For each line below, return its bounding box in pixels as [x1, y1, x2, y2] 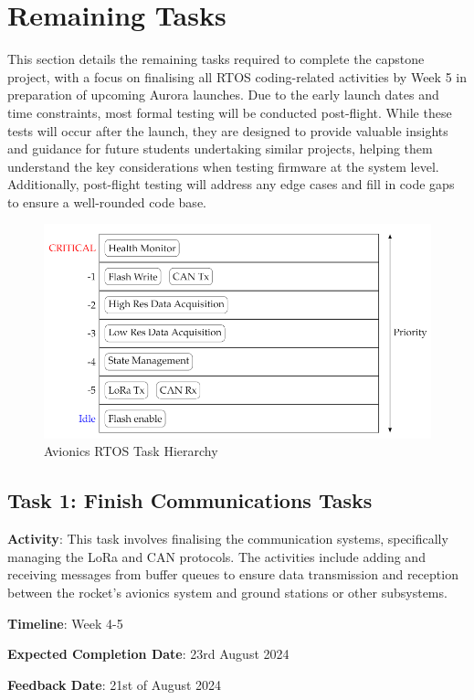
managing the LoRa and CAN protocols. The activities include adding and [7, 546, 426, 566]
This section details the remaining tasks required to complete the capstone [7, 49, 425, 69]
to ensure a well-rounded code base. [7, 192, 206, 211]
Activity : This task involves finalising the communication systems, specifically [7, 529, 448, 548]
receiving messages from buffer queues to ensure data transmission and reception [7, 565, 458, 584]
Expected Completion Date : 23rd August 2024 [7, 644, 290, 663]
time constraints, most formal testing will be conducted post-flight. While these [7, 102, 452, 122]
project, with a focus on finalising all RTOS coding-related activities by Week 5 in [7, 67, 467, 86]
